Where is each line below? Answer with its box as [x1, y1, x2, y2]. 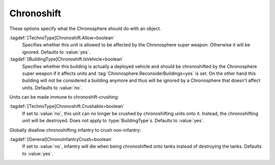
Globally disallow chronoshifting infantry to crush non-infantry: [9, 127, 141, 133]
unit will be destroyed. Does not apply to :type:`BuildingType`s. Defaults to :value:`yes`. [22, 118, 205, 124]
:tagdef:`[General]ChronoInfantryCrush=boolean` [9, 136, 113, 143]
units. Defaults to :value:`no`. [22, 85, 82, 91]
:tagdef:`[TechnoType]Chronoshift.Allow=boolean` [9, 35, 115, 41]
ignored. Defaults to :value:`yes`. [22, 49, 91, 55]
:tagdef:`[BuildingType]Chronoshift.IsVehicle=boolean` [9, 56, 124, 62]
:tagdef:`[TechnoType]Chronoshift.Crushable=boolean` [9, 103, 125, 109]
